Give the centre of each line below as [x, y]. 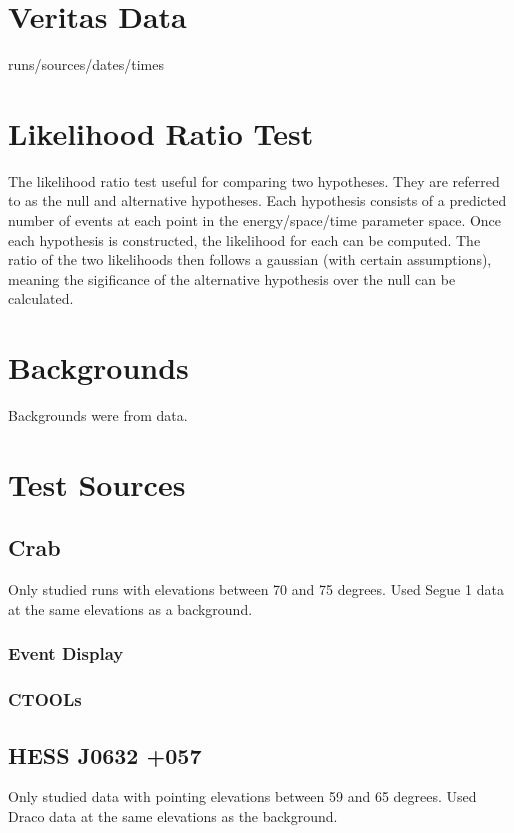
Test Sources [97, 483]
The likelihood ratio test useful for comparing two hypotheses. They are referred [254, 180]
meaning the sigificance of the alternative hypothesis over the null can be [232, 278]
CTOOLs [45, 699]
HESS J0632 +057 [105, 754]
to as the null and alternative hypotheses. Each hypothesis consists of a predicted [257, 200]
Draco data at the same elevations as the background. [173, 815]
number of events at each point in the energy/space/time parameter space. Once [255, 220]
